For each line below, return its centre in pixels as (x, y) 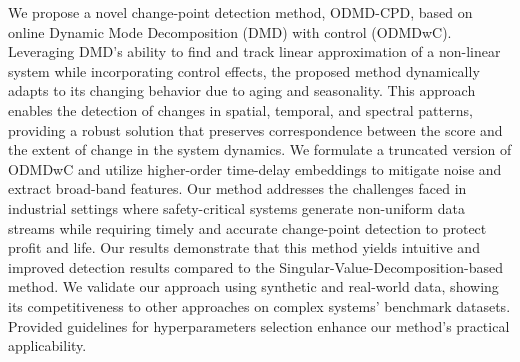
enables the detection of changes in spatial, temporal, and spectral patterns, (240, 109)
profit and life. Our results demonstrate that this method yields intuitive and (244, 247)
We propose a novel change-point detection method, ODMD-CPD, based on (240, 12)
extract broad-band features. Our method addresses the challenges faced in (237, 188)
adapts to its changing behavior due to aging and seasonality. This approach (242, 90)
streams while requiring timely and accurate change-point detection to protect (247, 227)
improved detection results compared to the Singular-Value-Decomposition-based (255, 266)
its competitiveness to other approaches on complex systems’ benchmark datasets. (259, 305)
